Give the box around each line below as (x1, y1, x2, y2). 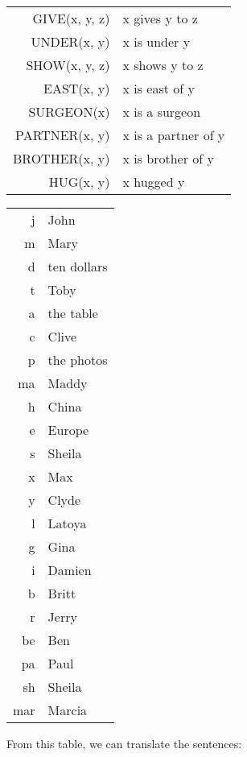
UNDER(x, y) (31, 32, 110, 51)
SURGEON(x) (28, 102, 110, 121)
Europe (47, 420, 89, 439)
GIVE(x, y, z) (32, 9, 110, 27)
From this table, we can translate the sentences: (6, 735, 242, 751)
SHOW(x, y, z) (26, 56, 110, 74)
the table (47, 304, 98, 322)
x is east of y (122, 79, 195, 97)
